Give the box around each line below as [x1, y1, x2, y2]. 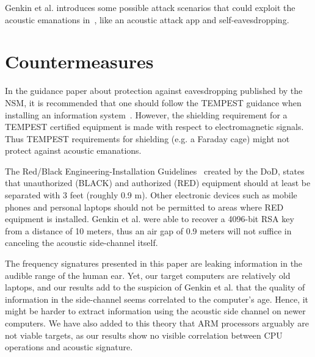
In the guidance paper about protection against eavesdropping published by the [5, 84, 303, 97]
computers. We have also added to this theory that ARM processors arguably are [5, 317, 309, 329]
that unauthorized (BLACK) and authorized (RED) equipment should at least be [5, 176, 311, 189]
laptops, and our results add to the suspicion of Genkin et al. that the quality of [5, 281, 305, 294]
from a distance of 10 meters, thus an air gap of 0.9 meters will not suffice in [5, 224, 292, 237]
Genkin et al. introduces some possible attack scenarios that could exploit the [5, 1, 295, 13]
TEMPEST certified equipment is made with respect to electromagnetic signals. [5, 120, 304, 133]
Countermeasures [5, 49, 154, 74]
